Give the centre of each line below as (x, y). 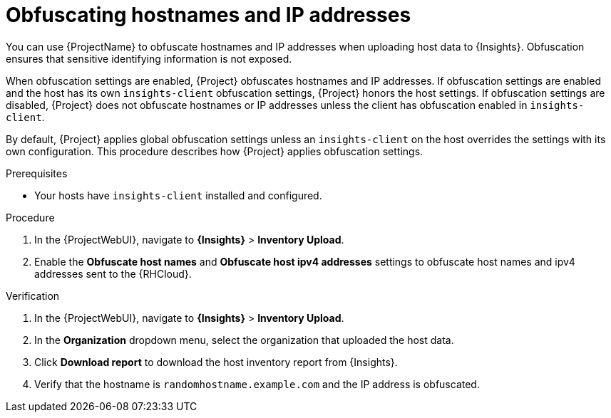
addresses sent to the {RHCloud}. (113, 273)
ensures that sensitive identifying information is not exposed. (149, 58)
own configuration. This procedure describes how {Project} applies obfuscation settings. (215, 151)
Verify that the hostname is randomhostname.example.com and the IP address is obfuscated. (257, 384)
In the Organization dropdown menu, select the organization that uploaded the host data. (244, 340)
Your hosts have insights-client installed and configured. (178, 195)
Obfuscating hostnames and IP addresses (209, 15)
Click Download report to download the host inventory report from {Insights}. (216, 362)
